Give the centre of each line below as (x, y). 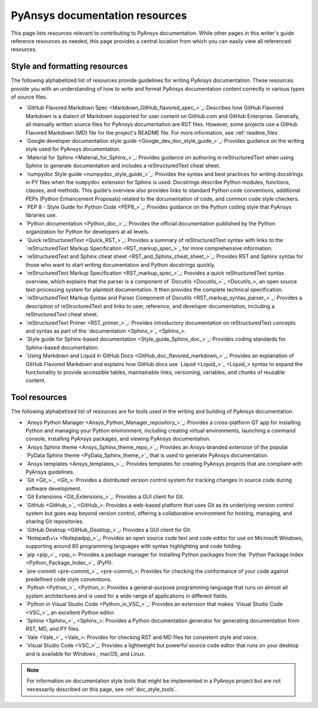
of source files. (29, 97)
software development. (54, 488)
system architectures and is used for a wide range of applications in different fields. (127, 596)
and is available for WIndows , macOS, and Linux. (86, 654)
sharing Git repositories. (55, 521)
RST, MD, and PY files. (53, 629)
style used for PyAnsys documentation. (73, 149)
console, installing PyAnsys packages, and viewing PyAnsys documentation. (118, 439)
